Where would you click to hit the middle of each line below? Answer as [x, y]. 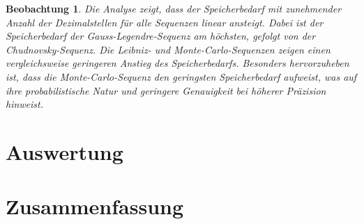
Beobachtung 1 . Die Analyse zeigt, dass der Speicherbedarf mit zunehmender [174, 8]
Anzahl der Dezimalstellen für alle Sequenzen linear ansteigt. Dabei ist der [165, 22]
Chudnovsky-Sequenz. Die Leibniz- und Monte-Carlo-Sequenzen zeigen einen [168, 49]
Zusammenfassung [95, 206]
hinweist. [25, 104]
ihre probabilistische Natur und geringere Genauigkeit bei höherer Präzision [166, 90]
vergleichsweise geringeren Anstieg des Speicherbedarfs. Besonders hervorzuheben [177, 63]
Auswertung [65, 151]
